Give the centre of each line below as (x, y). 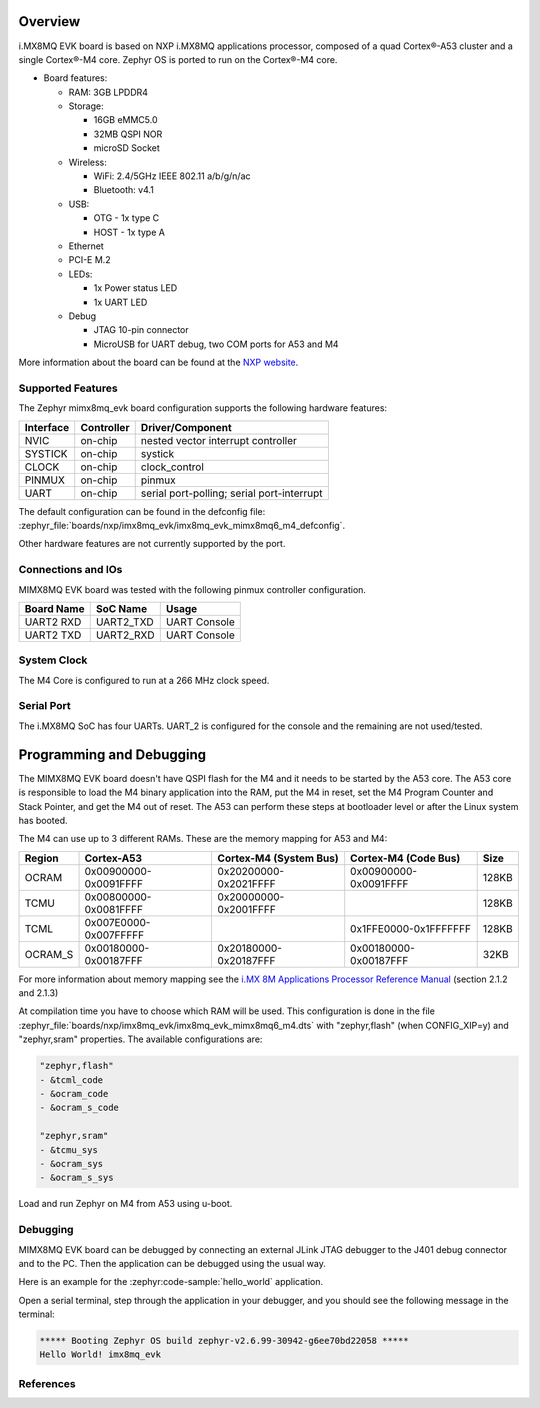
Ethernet (86, 246)
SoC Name (121, 608)
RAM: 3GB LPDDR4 (108, 92)
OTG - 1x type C (126, 218)
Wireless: (87, 162)
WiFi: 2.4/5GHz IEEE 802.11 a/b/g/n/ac (172, 176)
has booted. (43, 820)
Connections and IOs (70, 570)
